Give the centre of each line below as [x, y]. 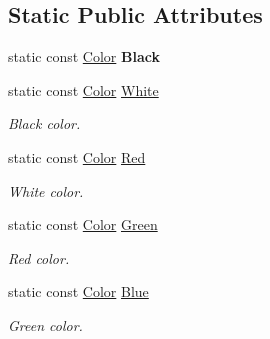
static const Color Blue [78, 291]
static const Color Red [77, 156]
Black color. [44, 123]
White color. [46, 190]
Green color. [45, 324]
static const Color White [83, 89]
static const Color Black [84, 56]
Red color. [39, 257]
